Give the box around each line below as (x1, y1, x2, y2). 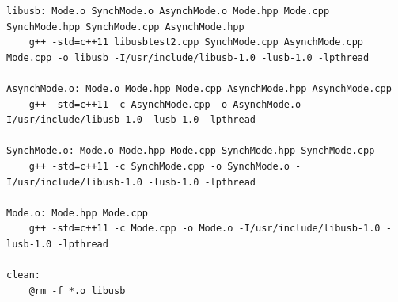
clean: (6, 270, 40, 281)
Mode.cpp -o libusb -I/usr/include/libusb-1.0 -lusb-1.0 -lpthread (6, 52, 370, 63)
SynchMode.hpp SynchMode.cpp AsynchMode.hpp (6, 21, 244, 32)
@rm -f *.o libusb (28, 285, 126, 296)
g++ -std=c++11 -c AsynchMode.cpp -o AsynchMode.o (28, 98, 301, 110)
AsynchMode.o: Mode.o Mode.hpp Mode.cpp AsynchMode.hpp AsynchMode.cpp (6, 82, 392, 94)
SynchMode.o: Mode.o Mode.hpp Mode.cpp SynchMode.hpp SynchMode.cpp (6, 145, 375, 157)
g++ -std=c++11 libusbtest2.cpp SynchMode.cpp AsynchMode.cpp (28, 36, 364, 48)
